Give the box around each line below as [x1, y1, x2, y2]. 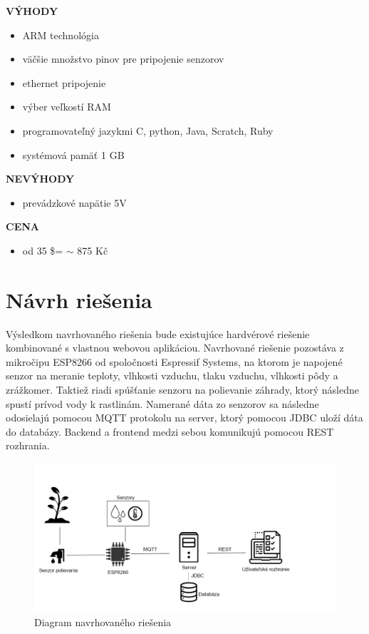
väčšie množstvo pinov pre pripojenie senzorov [22, 51, 224, 66]
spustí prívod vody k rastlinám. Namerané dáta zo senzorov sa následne [6, 396, 319, 411]
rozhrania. [6, 438, 50, 453]
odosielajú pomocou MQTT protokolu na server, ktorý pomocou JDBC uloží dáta [6, 410, 363, 425]
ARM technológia [22, 27, 99, 42]
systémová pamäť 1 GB [22, 147, 125, 162]
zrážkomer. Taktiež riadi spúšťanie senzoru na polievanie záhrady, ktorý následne [6, 382, 360, 397]
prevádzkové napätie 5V [22, 195, 127, 210]
